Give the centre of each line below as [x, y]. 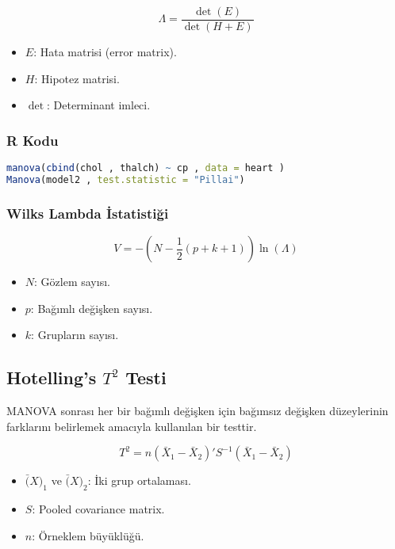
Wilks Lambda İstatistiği [88, 213]
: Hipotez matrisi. [77, 78]
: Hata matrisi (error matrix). [105, 52]
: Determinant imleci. [99, 105]
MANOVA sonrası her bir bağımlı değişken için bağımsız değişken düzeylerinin [197, 411]
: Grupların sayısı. [75, 335]
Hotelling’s [52, 377]
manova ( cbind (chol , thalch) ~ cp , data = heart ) [146, 168]
